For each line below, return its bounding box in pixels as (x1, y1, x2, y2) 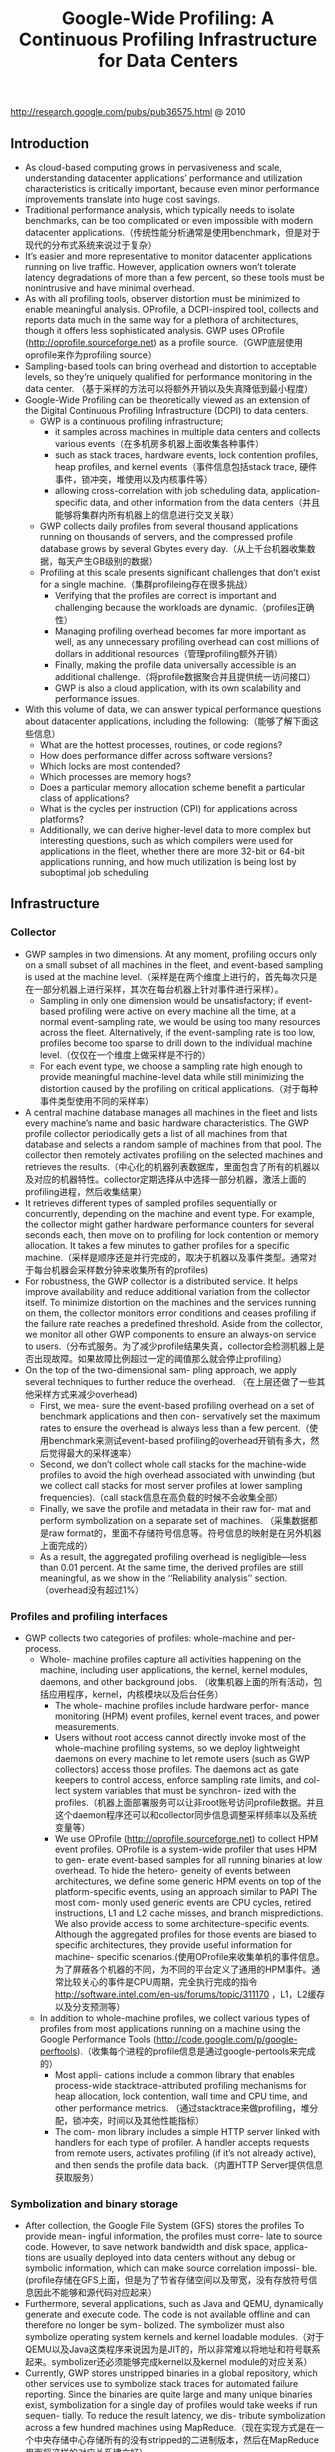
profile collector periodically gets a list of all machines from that (24, 1127, 288, 1139)
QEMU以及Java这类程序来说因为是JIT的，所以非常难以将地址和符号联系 (24, 2343, 322, 2356)
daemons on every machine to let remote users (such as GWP (54, 1752, 310, 1764)
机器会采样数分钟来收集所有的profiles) (51, 1263, 209, 1276)
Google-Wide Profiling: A (61, 7, 275, 30)
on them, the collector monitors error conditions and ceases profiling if (24, 1307, 317, 1319)
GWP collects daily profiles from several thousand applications (39, 520, 299, 532)
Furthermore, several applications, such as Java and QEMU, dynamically (24, 2298, 324, 2310)
